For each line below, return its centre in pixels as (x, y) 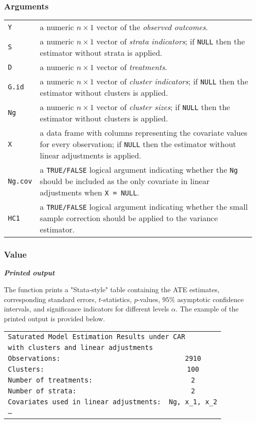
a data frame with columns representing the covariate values (144, 133)
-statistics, (116, 299)
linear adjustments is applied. (91, 155)
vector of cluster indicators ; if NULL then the (172, 81)
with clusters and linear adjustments (80, 348)
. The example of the (207, 309)
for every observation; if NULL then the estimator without (138, 144)
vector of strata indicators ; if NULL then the (171, 41)
